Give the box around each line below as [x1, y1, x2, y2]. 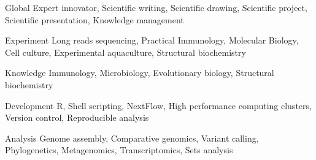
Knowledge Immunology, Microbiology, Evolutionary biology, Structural [5, 66, 274, 79]
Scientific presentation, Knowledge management [5, 13, 184, 26]
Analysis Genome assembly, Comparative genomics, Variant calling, [5, 131, 259, 144]
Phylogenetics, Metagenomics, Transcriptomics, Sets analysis [5, 143, 233, 156]
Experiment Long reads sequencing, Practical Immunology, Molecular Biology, [5, 34, 299, 47]
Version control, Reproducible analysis [5, 111, 149, 124]
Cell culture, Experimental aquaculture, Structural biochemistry [5, 45, 246, 58]
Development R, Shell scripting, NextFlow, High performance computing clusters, [5, 99, 312, 112]
